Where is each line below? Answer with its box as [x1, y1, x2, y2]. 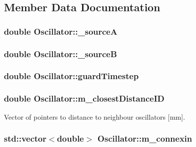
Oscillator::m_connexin [97, 132, 193, 145]
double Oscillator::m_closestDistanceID [4, 92, 165, 105]
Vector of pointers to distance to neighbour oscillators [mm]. [4, 111, 185, 122]
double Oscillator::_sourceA [4, 25, 117, 37]
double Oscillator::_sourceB [4, 47, 117, 60]
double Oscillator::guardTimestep [4, 70, 139, 82]
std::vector [4, 132, 47, 145]
